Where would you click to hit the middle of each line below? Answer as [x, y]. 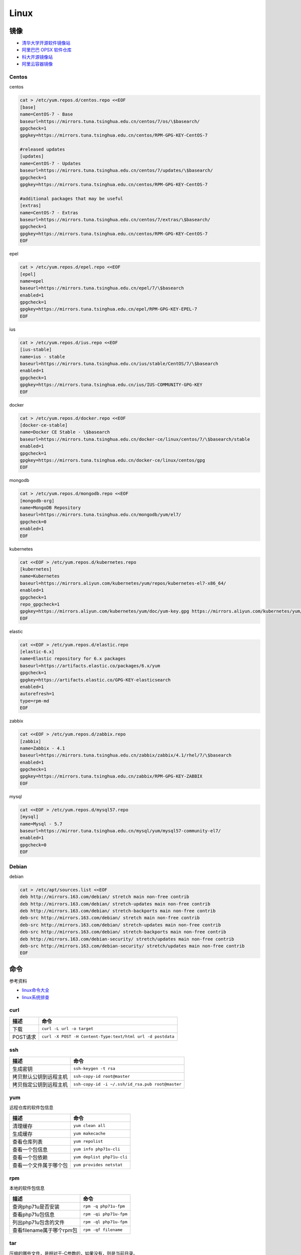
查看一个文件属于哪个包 [40, 1165]
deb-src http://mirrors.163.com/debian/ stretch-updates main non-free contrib [120, 925]
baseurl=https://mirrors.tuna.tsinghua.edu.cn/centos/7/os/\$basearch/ [110, 121]
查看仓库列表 [27, 1142]
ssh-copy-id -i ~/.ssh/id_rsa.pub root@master [127, 1084]
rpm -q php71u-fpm [104, 1207]
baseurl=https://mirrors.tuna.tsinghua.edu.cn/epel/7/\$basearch [102, 288]
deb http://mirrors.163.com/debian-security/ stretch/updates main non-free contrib [127, 939]
